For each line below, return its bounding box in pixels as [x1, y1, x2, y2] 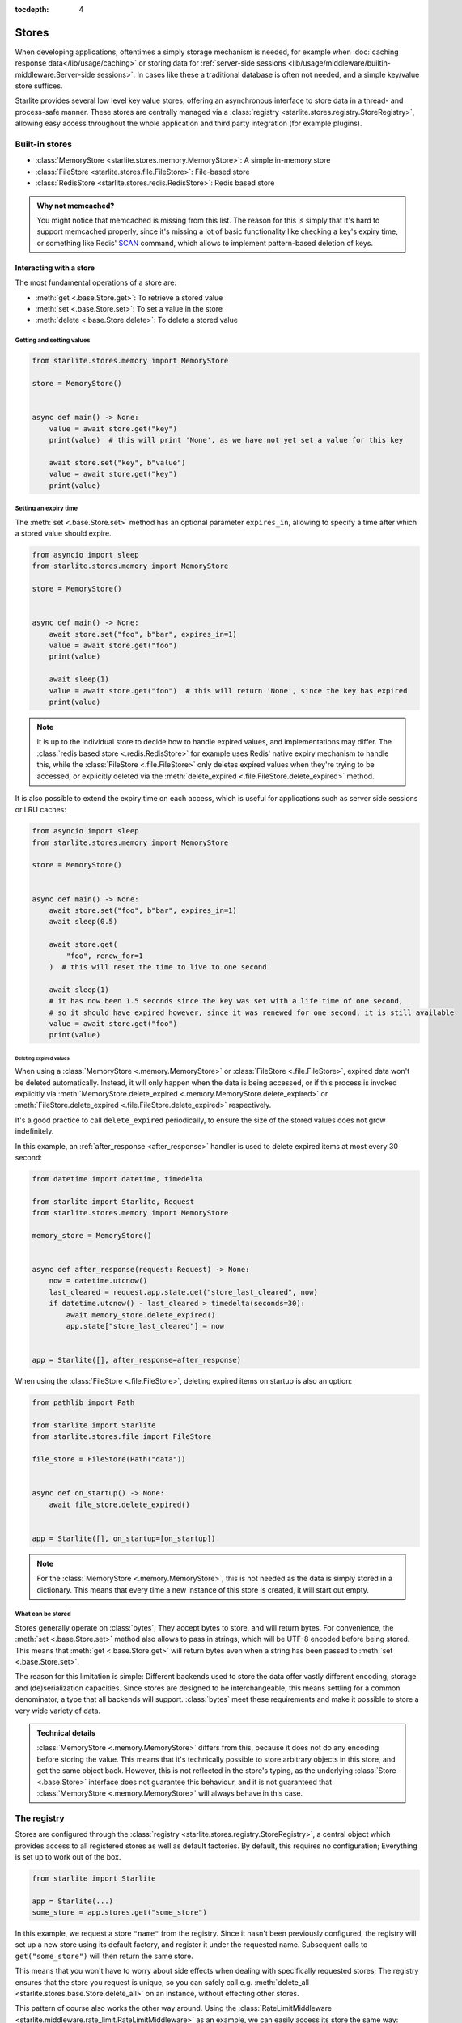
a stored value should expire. [15, 528, 112, 538]
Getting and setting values [15, 337, 91, 345]
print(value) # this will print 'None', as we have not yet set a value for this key [49, 435, 404, 444]
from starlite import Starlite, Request [32, 1197, 194, 1206]
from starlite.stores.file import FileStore [32, 1432, 212, 1441]
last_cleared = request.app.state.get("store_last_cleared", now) [49, 1287, 319, 1296]
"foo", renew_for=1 [66, 951, 143, 961]
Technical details [36, 1728, 96, 1738]
